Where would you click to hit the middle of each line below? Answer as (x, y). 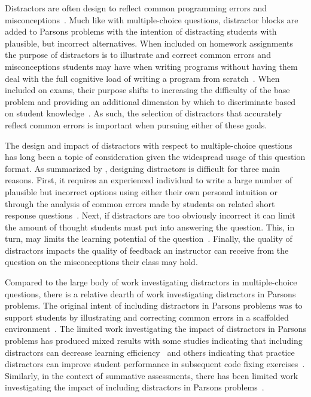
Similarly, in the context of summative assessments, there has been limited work (152, 375)
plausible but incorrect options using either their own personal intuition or (141, 191)
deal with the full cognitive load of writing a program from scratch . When (142, 78)
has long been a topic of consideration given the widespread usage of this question (155, 157)
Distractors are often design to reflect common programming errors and (136, 8)
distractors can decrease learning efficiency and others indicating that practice (150, 352)
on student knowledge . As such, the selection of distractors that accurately (144, 113)
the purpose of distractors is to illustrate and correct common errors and (138, 55)
